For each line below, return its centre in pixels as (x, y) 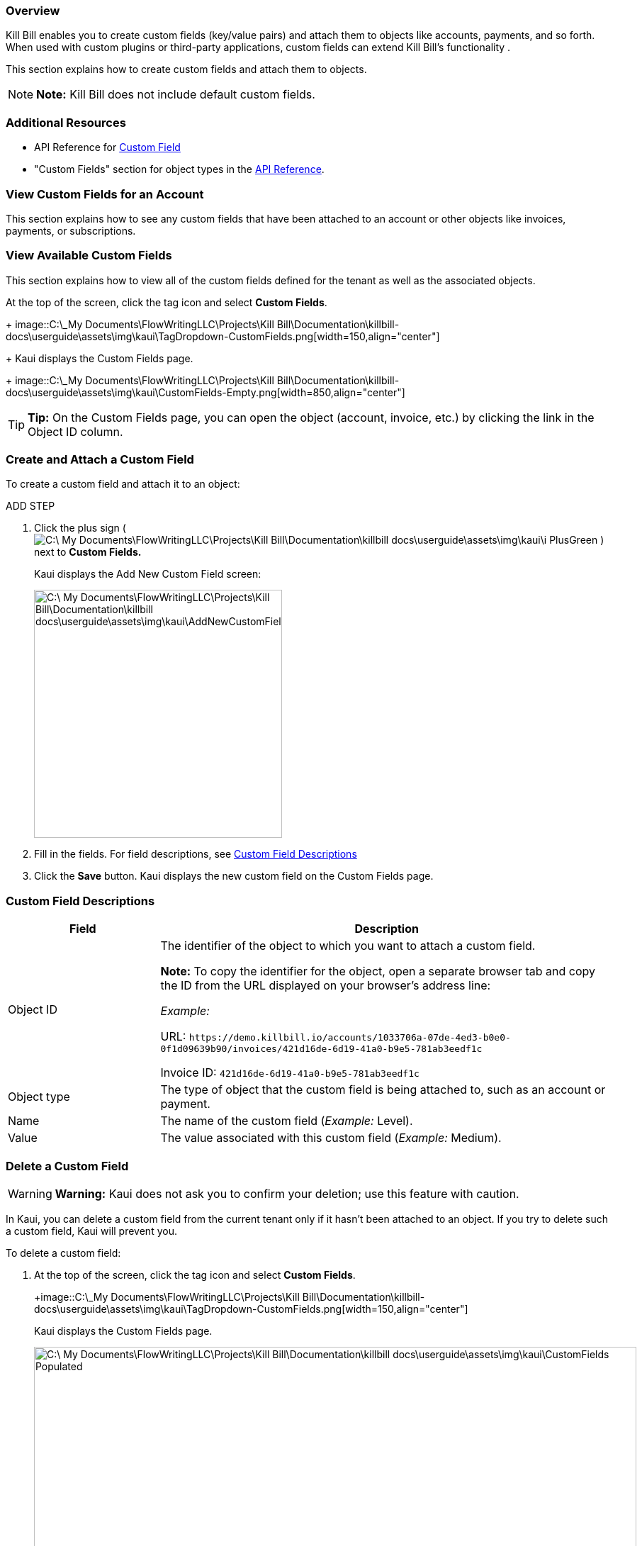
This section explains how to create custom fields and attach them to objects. (186, 69)
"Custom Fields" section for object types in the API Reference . (179, 169)
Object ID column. (75, 431)
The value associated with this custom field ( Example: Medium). (331, 1138)
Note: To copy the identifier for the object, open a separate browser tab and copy (378, 971)
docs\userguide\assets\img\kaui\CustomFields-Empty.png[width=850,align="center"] (205, 392)
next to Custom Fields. (88, 552)
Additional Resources (66, 122)
